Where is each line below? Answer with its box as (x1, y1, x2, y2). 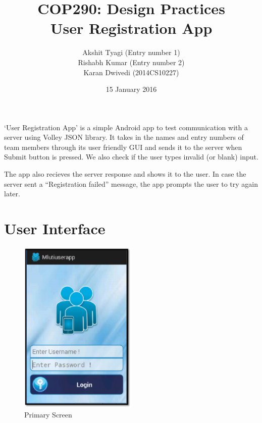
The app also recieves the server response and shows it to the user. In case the (4, 169, 246, 179)
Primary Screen (24, 409, 72, 420)
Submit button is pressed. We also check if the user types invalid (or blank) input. (4, 151, 258, 162)
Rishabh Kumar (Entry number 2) (78, 57, 185, 67)
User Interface (4, 218, 106, 239)
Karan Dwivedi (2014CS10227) (83, 67, 179, 77)
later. (4, 188, 20, 199)
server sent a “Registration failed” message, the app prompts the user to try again (4, 178, 258, 189)
